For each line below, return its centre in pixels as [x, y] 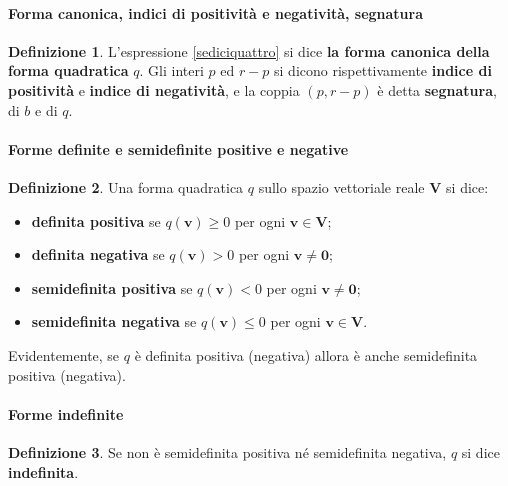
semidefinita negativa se [114, 321]
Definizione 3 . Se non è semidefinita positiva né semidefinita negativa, [227, 451]
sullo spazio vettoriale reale [341, 186]
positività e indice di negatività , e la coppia [154, 89]
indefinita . [43, 471]
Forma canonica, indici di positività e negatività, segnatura [216, 12]
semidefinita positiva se [112, 287]
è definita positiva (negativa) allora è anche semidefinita [306, 354]
